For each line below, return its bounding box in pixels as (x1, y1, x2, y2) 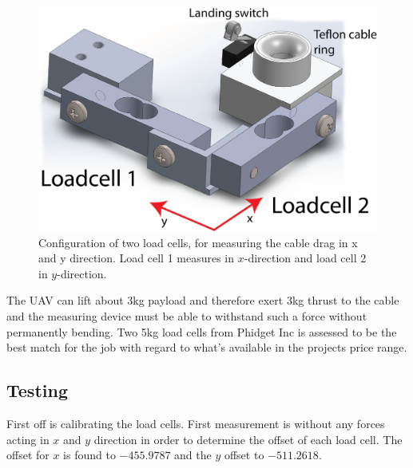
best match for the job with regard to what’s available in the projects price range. (6, 339, 407, 356)
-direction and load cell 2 (244, 250, 367, 266)
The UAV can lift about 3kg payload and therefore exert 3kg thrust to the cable (6, 292, 399, 309)
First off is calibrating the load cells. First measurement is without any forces (6, 415, 385, 431)
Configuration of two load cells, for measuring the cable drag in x (38, 234, 358, 250)
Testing (6, 378, 68, 403)
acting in (6, 431, 50, 447)
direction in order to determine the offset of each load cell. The (93, 431, 403, 447)
